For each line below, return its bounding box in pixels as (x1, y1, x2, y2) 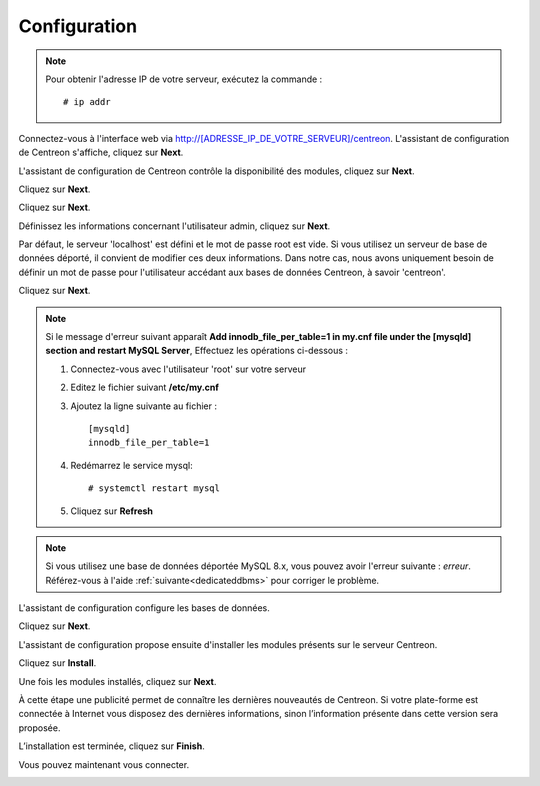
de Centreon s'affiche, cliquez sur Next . (18, 146, 184, 159)
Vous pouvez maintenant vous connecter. (18, 758, 190, 770)
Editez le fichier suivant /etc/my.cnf (70, 381, 220, 394)
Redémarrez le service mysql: (70, 459, 194, 471)
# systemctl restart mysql (88, 483, 220, 494)
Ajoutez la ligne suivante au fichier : (70, 400, 217, 412)
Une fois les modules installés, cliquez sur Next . (18, 675, 217, 687)
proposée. (18, 721, 61, 734)
